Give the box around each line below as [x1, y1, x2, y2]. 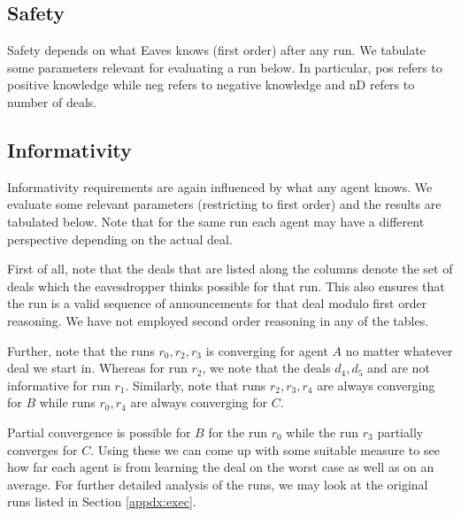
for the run [208, 422, 267, 441]
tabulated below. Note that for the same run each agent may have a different [7, 212, 425, 230]
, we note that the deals [202, 359, 331, 377]
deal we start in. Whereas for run [7, 359, 188, 377]
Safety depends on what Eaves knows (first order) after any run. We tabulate [7, 41, 426, 59]
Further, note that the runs [7, 341, 155, 359]
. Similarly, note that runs [125, 375, 266, 394]
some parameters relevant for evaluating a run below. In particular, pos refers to [7, 58, 442, 76]
